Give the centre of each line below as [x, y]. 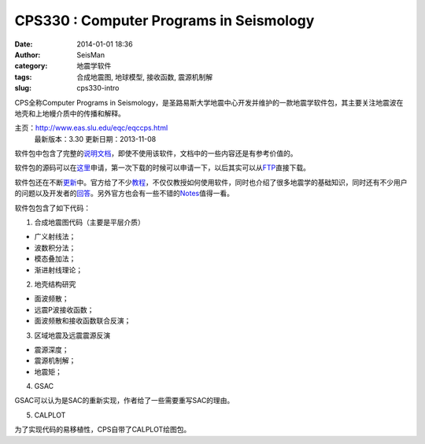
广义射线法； [55, 237]
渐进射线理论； [58, 270]
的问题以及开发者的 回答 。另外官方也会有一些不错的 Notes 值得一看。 [124, 194]
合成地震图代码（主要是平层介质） [89, 222]
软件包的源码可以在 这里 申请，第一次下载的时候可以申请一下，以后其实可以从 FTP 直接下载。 [163, 168]
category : [31, 66]
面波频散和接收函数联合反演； [83, 321]
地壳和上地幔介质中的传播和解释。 [70, 113]
